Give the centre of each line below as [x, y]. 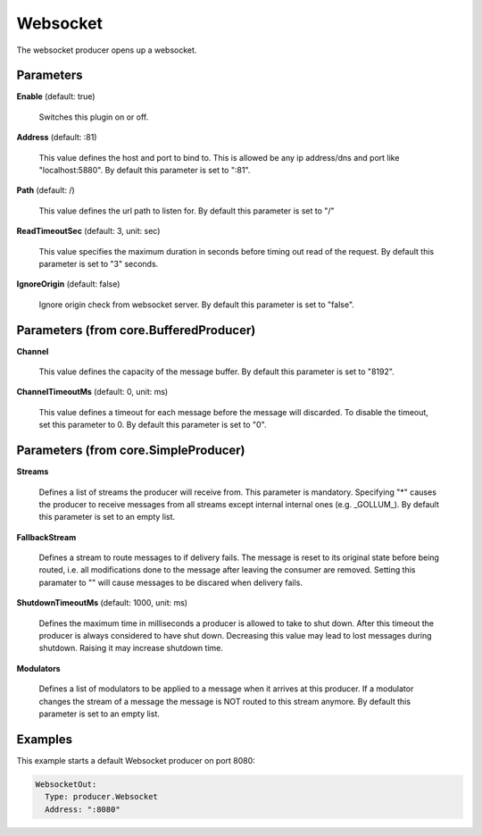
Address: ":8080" [83, 809]
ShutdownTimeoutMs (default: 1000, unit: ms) [102, 603]
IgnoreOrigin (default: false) [68, 284]
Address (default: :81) [57, 138]
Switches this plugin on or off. [94, 117]
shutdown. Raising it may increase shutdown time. [131, 648]
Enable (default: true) [56, 96]
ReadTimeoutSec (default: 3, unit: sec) [88, 231]
